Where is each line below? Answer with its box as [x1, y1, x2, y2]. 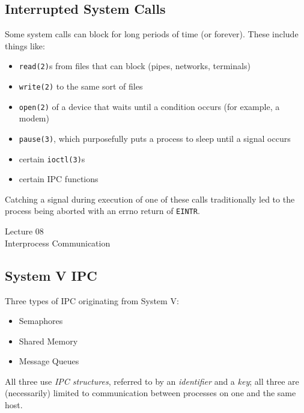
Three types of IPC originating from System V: [5, 294, 179, 307]
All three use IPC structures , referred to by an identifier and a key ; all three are [5, 375, 299, 387]
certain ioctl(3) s [19, 152, 85, 165]
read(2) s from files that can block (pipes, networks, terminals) [19, 60, 251, 72]
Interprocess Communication [5, 236, 111, 249]
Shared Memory [19, 334, 78, 347]
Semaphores [19, 314, 63, 327]
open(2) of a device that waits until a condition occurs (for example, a [19, 100, 280, 112]
